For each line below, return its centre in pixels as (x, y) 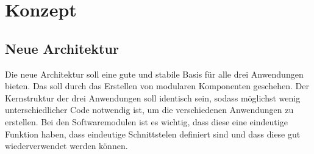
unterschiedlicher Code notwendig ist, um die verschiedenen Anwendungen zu (149, 110)
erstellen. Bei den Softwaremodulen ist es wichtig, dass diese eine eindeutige (146, 121)
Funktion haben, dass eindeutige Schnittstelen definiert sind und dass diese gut (153, 134)
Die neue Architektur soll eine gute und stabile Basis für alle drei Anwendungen (154, 74)
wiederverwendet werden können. (66, 146)
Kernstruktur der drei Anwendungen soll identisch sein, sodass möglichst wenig (153, 97)
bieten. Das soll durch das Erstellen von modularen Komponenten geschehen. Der (157, 86)
